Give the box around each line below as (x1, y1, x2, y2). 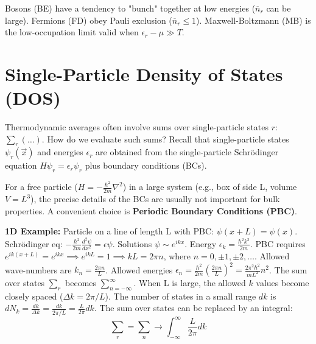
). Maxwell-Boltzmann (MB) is (196, 13, 311, 26)
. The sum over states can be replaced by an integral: (94, 301, 293, 314)
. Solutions (112, 237, 152, 250)
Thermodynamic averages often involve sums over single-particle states (5, 121, 269, 133)
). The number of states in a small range (105, 289, 256, 302)
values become (256, 276, 309, 289)
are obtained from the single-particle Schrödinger (96, 146, 279, 158)
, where (163, 249, 191, 262)
